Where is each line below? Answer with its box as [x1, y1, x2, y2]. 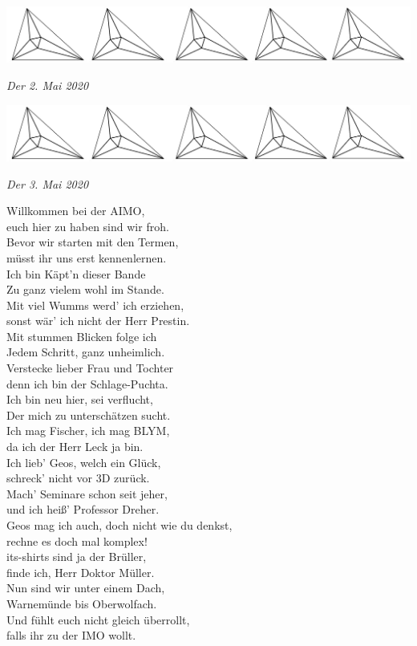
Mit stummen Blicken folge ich [6, 327, 157, 344]
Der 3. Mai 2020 [6, 175, 89, 192]
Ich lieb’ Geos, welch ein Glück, [6, 453, 161, 470]
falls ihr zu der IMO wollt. [6, 627, 136, 644]
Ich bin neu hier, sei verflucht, [6, 391, 153, 408]
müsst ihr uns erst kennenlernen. [6, 249, 167, 266]
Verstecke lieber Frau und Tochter [6, 360, 174, 376]
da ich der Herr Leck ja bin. [6, 438, 144, 455]
